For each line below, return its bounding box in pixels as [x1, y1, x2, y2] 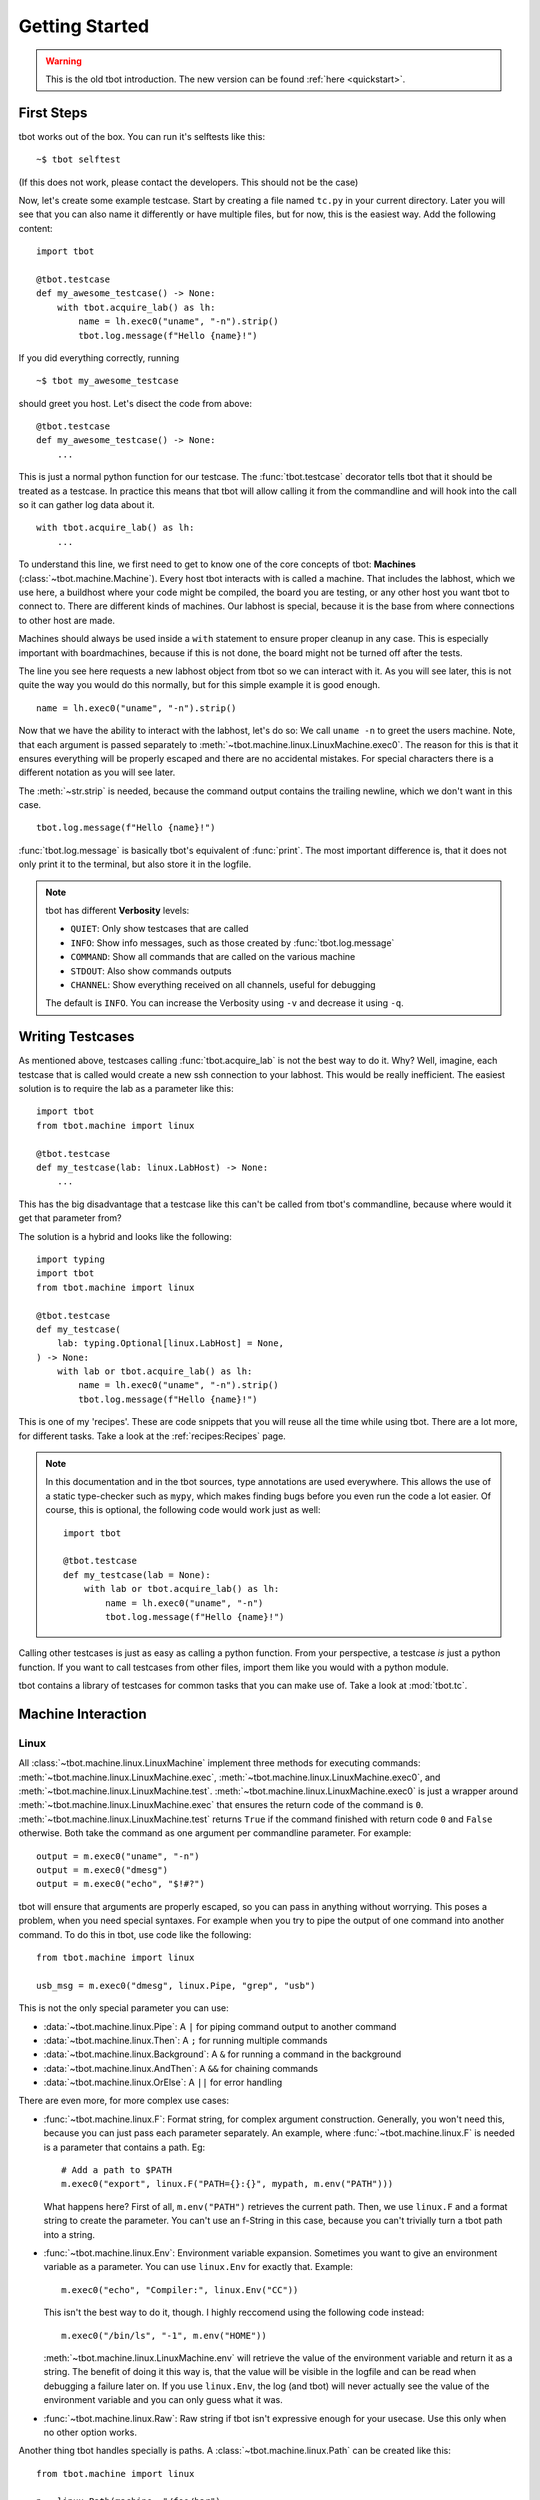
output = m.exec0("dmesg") [36, 1865, 169, 1876]
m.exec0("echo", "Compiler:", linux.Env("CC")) [61, 2284, 299, 2295]
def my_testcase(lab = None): [63, 1569, 212, 1580]
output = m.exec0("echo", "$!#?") [36, 1878, 205, 1890]
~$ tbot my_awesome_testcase [36, 375, 179, 387]
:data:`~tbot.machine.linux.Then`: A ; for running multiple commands [43, 2034, 328, 2046]
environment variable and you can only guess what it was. [43, 2394, 284, 2406]
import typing [36, 1253, 105, 1265]
